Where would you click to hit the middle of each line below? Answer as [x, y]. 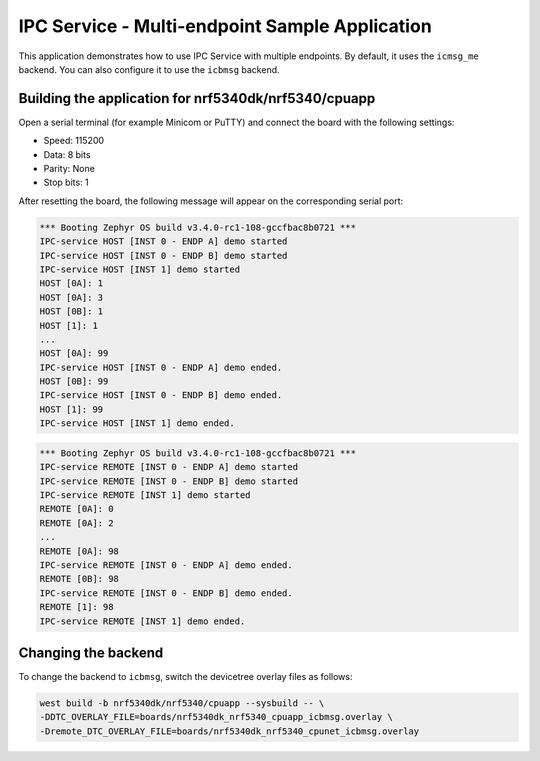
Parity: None [69, 169]
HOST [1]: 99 [71, 409]
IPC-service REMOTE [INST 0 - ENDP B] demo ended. [166, 593]
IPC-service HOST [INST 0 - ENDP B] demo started [163, 255]
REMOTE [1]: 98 [76, 607]
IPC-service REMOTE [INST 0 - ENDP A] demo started [169, 467]
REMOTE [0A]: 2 [76, 523]
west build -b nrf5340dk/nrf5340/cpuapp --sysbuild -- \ [182, 703]
